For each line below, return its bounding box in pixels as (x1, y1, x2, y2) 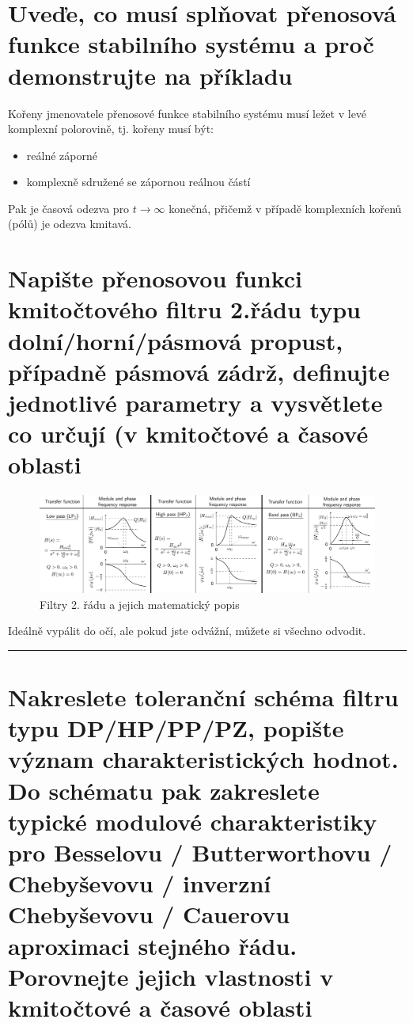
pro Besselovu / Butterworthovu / (8, 836, 392, 869)
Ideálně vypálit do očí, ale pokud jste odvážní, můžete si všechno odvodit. (8, 622, 366, 639)
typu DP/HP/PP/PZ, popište (8, 712, 344, 744)
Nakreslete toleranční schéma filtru (8, 681, 399, 713)
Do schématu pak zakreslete (8, 774, 320, 806)
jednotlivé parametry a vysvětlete (8, 386, 383, 418)
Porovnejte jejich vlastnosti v (8, 960, 334, 992)
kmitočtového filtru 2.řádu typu (8, 293, 361, 325)
